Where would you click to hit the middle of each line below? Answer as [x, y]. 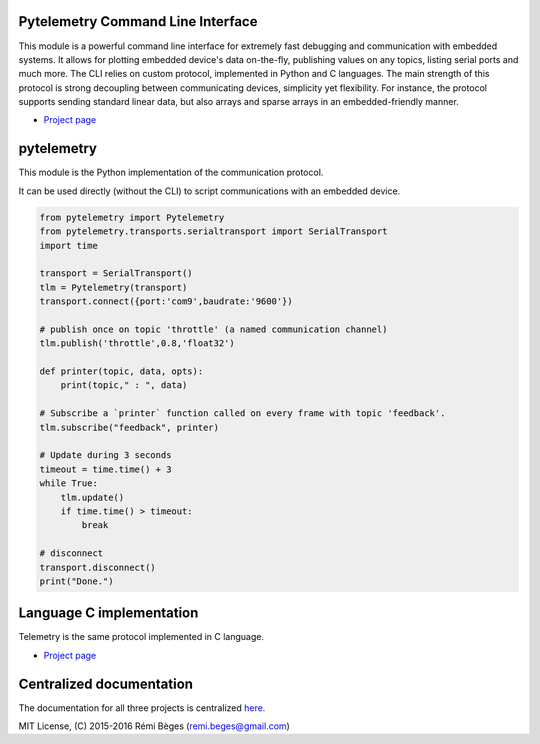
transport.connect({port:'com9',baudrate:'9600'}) [166, 301]
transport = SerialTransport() [116, 273]
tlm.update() [92, 497]
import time [69, 245]
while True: [69, 483]
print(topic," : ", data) [124, 385]
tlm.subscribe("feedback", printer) [129, 427]
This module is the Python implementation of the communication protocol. [171, 172]
